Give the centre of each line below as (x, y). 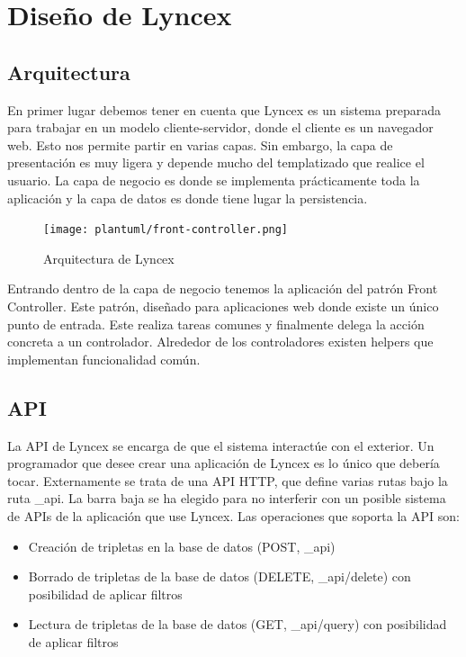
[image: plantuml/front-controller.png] (166, 230)
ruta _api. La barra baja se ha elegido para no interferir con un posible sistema (227, 498)
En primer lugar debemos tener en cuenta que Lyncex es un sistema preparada (224, 109)
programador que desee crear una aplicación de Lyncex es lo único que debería (224, 463)
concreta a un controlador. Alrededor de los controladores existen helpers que (220, 342)
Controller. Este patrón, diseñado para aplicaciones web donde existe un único (223, 306)
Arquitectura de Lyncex (109, 258)
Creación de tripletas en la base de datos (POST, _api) (182, 546)
